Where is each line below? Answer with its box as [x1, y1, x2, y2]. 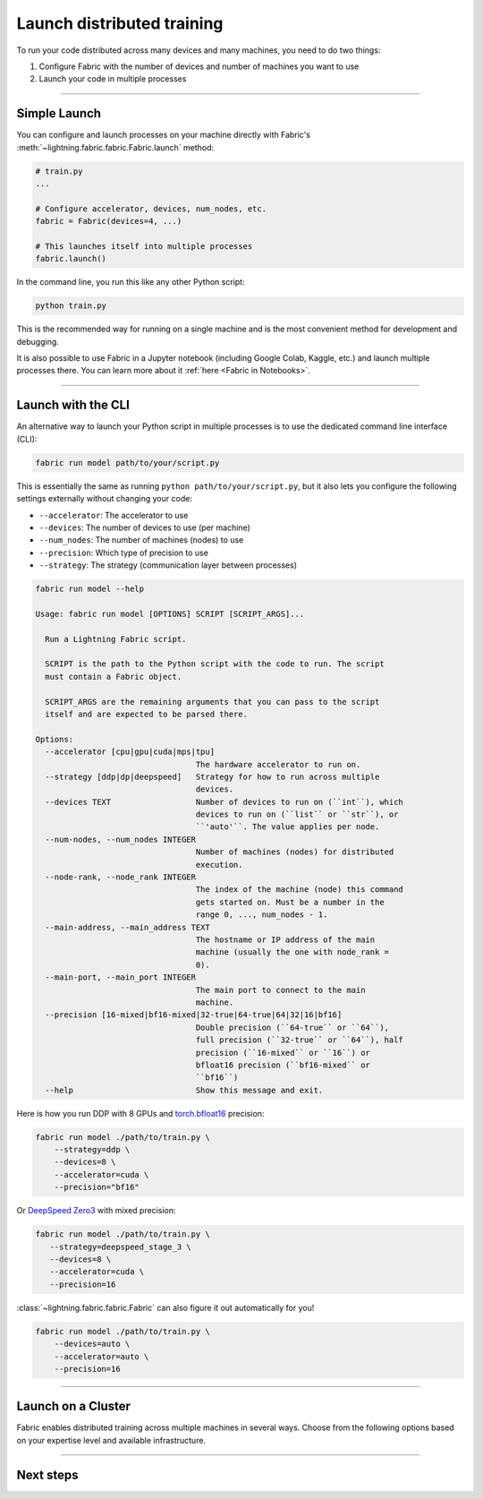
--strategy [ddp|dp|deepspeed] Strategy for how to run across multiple [45, 771, 380, 782]
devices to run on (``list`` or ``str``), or [195, 809, 399, 819]
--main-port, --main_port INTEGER [45, 972, 197, 982]
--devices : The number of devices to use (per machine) [38, 522, 250, 533]
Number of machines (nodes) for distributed [195, 847, 394, 857]
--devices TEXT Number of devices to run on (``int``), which [45, 797, 404, 807]
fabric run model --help [35, 584, 145, 595]
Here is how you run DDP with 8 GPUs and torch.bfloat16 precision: [16, 1108, 265, 1118]
